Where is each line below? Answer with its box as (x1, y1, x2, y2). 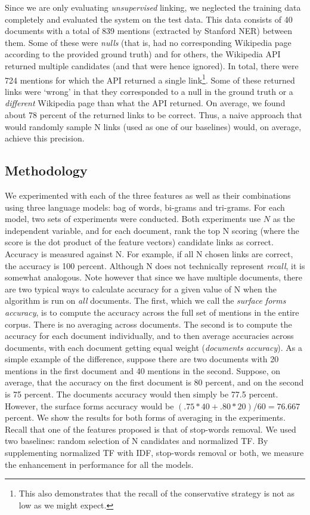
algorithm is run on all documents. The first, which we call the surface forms (5, 294, 286, 307)
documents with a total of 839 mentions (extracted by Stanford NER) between (5, 24, 293, 37)
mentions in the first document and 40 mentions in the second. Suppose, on (5, 364, 281, 377)
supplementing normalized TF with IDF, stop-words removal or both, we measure (5, 446, 304, 459)
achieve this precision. (5, 132, 85, 144)
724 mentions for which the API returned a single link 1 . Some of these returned (5, 72, 295, 86)
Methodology (5, 161, 88, 180)
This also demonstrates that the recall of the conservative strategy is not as (18, 487, 295, 499)
